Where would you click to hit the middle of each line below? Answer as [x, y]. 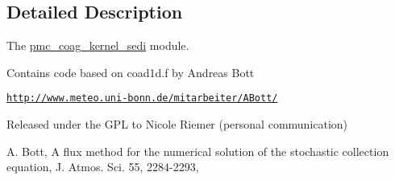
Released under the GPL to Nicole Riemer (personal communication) [177, 124]
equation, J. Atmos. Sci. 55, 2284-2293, [103, 167]
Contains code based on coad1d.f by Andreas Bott [131, 72]
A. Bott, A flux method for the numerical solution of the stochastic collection [198, 151]
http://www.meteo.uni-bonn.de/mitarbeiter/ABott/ [142, 98]
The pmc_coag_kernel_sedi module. [98, 45]
